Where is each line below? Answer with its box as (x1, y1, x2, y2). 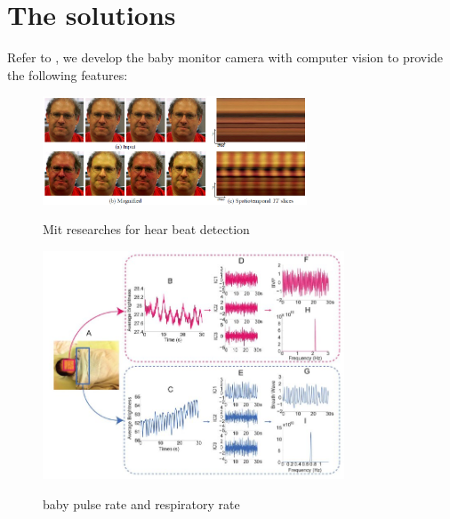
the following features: (7, 65, 128, 84)
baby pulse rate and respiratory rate (43, 494, 240, 513)
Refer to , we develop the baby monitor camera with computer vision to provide (7, 48, 444, 67)
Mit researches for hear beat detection (43, 220, 250, 239)
